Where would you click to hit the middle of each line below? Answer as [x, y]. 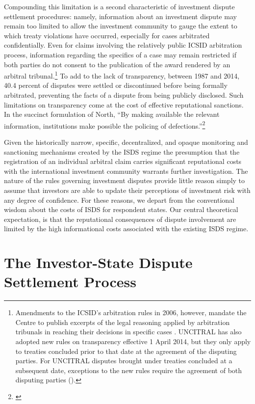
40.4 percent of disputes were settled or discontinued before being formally [116, 85]
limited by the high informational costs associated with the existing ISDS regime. [126, 229]
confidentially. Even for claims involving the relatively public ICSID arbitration [123, 45]
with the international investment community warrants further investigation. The [126, 171]
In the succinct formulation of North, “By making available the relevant [112, 114]
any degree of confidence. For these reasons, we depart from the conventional [119, 200]
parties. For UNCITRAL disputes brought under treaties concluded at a [124, 361]
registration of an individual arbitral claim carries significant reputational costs [123, 161]
